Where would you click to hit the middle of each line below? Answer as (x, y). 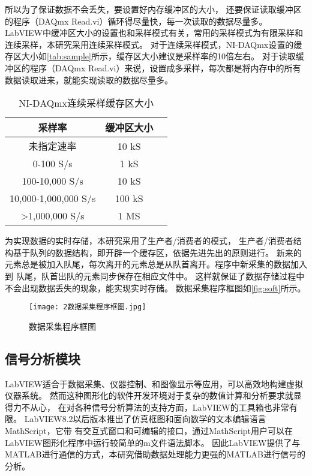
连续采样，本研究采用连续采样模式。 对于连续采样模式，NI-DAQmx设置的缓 (154, 44)
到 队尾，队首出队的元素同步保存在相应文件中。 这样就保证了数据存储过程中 (155, 275)
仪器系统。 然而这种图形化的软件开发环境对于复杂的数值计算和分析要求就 (149, 395)
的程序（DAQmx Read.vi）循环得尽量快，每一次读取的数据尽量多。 (136, 21)
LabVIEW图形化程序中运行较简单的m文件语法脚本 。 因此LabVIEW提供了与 (153, 442)
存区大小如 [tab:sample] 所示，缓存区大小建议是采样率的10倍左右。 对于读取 (150, 56)
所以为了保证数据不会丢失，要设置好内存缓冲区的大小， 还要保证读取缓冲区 (153, 9)
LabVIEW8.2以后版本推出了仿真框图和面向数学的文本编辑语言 (145, 419)
